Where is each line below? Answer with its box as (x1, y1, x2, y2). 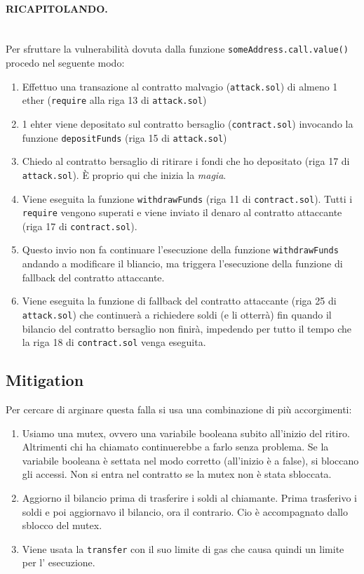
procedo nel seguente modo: (6, 55, 125, 70)
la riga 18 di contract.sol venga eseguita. (22, 335, 206, 349)
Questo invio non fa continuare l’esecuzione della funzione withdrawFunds (22, 242, 339, 257)
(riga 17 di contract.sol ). (22, 218, 137, 233)
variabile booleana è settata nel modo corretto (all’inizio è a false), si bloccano (22, 453, 359, 467)
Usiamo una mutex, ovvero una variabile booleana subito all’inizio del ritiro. (22, 425, 350, 440)
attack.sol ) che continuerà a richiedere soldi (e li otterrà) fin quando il (22, 307, 332, 321)
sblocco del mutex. (22, 518, 102, 533)
